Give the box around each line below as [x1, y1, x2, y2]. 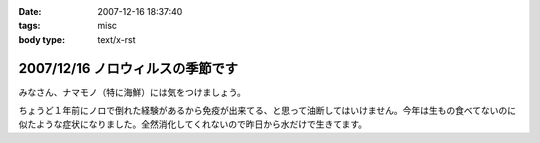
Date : [18, 6, 42, 17]
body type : [18, 33, 65, 45]
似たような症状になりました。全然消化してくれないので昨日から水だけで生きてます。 [18, 118, 368, 130]
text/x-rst [97, 33, 136, 45]
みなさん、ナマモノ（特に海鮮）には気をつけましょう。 [18, 86, 247, 98]
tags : [18, 20, 41, 32]
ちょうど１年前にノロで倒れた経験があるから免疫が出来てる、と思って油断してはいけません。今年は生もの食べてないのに [18, 105, 517, 117]
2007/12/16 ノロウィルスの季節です [18, 60, 239, 77]
